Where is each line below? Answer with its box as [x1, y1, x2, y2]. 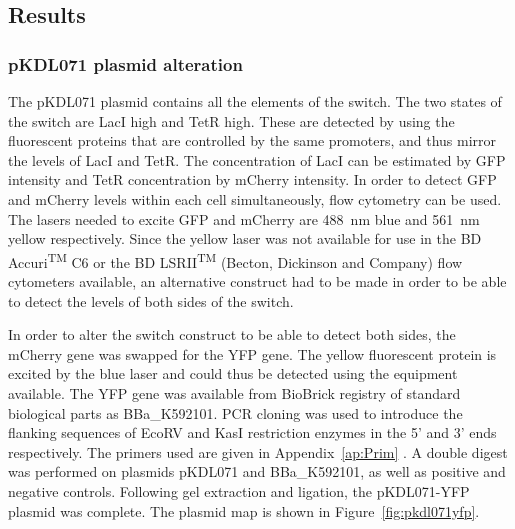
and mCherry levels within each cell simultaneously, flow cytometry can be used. [8, 188, 502, 209]
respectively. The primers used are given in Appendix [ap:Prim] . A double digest [8, 441, 508, 462]
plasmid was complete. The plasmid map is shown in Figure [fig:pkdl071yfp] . [8, 500, 480, 521]
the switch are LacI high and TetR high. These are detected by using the [8, 110, 455, 131]
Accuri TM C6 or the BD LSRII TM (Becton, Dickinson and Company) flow [8, 248, 463, 272]
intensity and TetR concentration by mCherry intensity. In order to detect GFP [8, 169, 497, 190]
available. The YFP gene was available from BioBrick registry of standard [8, 382, 461, 403]
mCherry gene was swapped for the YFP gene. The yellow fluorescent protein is [8, 343, 497, 364]
